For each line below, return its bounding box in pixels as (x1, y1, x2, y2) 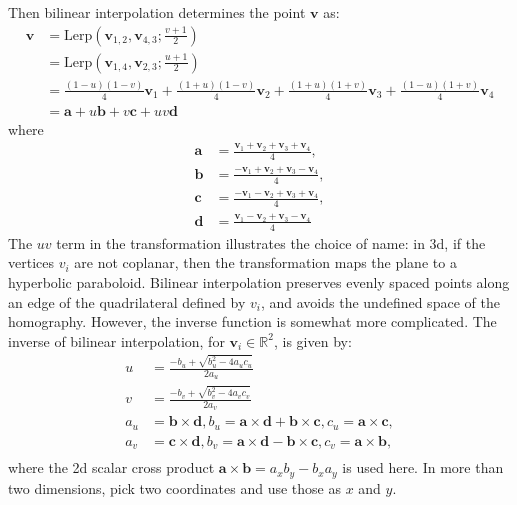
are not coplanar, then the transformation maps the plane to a (74, 252, 457, 273)
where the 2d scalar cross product (8, 457, 215, 478)
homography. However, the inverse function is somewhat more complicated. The (8, 311, 497, 332)
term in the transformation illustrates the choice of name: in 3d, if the (56, 232, 486, 253)
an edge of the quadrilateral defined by (8, 291, 246, 312)
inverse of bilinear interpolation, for (8, 330, 225, 351)
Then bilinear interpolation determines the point (8, 2, 306, 22)
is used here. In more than (342, 457, 504, 478)
